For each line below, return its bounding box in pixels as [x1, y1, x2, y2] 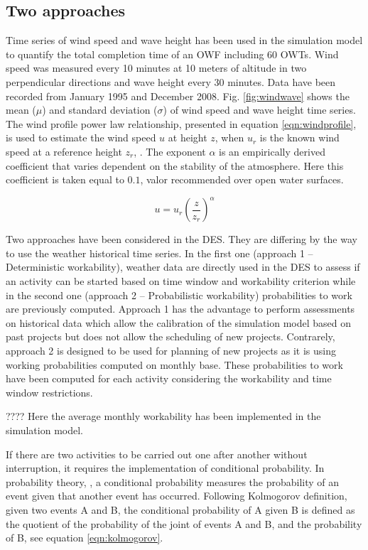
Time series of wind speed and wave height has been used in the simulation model [6, 33, 363, 48]
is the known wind [259, 130, 340, 145]
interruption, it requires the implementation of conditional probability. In [6, 460, 325, 475]
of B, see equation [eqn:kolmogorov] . [6, 530, 163, 545]
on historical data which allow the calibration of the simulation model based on [6, 315, 352, 330]
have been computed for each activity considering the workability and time [6, 371, 332, 386]
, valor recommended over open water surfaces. [140, 172, 344, 187]
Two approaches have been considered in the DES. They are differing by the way [6, 232, 357, 247]
